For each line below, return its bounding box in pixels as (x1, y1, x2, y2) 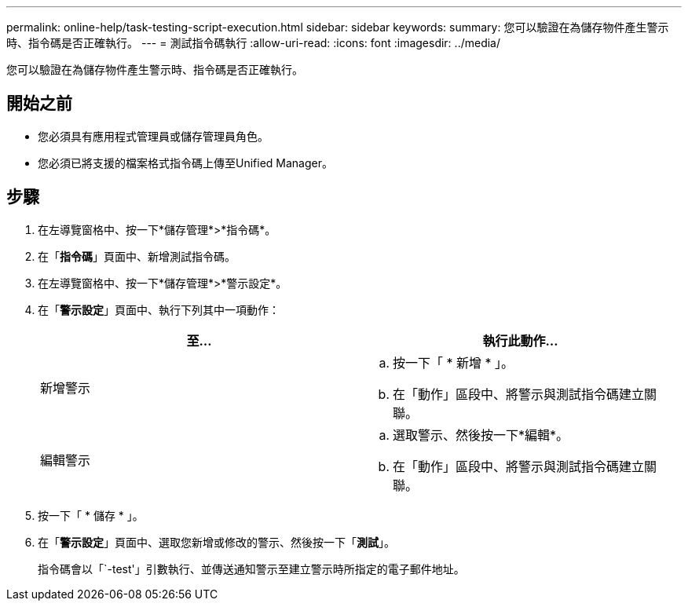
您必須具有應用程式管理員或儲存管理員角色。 (38, 129, 269, 143)
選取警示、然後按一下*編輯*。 (393, 426, 569, 443)
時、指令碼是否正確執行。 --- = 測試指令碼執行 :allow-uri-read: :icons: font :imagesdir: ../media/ (6, 36, 501, 49)
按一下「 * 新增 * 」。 (393, 354, 514, 371)
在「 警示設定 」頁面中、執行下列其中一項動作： (38, 302, 280, 316)
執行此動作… (482, 332, 558, 349)
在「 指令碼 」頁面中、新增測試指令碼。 (38, 249, 236, 263)
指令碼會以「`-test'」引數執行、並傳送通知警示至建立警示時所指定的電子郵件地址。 (38, 561, 465, 576)
